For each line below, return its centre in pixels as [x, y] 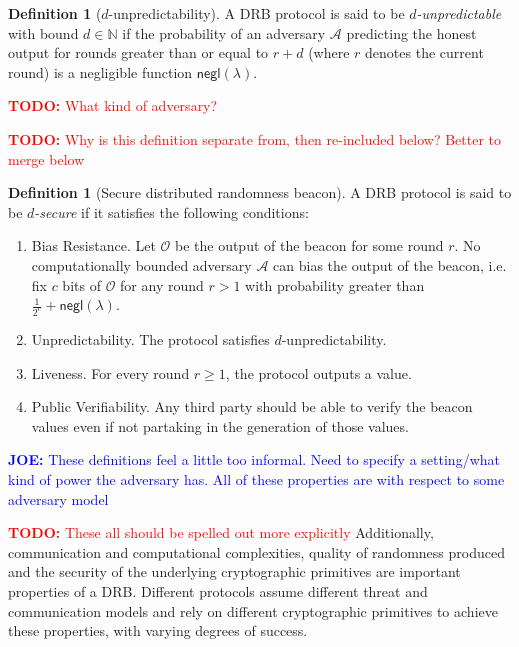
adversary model [58, 498]
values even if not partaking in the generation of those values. [220, 425]
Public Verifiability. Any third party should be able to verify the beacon [252, 406]
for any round [162, 284]
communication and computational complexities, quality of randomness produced [256, 551]
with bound [43, 32]
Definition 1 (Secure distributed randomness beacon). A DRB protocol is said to [260, 192]
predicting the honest [411, 32]
